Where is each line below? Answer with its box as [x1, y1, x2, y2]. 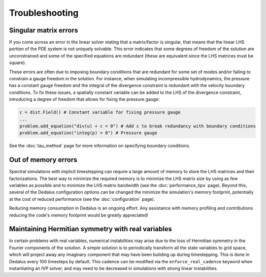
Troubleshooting [9, 7, 79, 18]
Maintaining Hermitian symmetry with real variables [9, 225, 172, 233]
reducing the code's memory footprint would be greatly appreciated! [9, 212, 149, 218]
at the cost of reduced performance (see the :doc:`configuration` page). [9, 196, 155, 202]
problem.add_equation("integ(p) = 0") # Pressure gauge [19, 130, 158, 136]
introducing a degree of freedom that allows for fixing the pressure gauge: [9, 96, 160, 102]
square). [9, 60, 27, 66]
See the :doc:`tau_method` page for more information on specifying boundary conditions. [9, 143, 191, 149]
